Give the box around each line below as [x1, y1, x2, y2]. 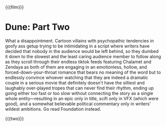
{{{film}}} [5, 4, 24, 10]
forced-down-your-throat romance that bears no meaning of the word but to [5, 69, 161, 75]
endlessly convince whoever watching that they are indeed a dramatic [5, 74, 149, 81]
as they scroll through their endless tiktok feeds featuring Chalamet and [5, 59, 152, 65]
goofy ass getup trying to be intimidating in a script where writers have [5, 43, 150, 49]
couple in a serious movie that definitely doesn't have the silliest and [5, 80, 145, 85]
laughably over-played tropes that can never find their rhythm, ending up [5, 85, 154, 91]
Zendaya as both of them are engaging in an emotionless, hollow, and [5, 64, 147, 70]
